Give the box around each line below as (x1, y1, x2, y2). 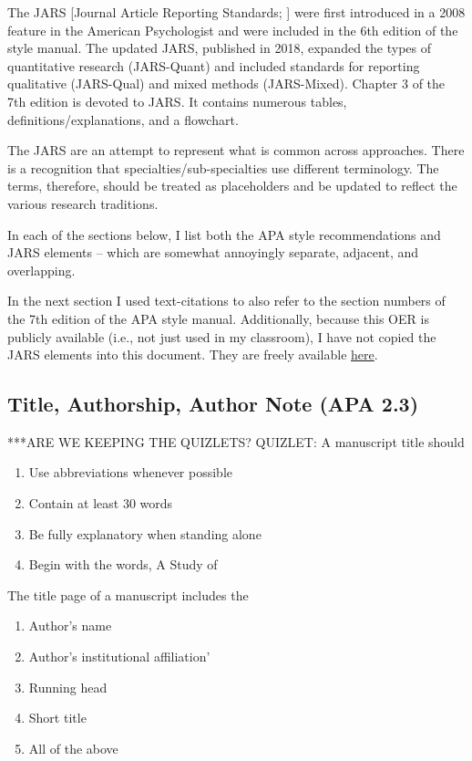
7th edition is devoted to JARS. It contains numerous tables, (7, 91, 347, 110)
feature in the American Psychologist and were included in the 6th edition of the (7, 20, 458, 39)
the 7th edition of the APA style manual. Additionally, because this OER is (7, 308, 429, 328)
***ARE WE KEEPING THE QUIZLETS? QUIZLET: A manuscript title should (7, 432, 465, 451)
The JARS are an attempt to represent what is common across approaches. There (7, 141, 465, 160)
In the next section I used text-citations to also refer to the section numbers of (7, 291, 446, 310)
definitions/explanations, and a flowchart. (7, 109, 239, 129)
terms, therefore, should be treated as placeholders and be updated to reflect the (7, 176, 457, 195)
